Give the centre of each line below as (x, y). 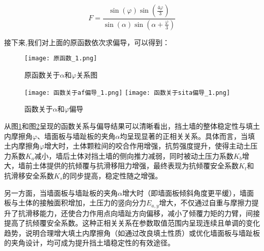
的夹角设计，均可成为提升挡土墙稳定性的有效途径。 (89, 243)
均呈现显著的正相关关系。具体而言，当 (184, 136)
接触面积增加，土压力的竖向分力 (93, 203)
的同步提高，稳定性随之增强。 (112, 175)
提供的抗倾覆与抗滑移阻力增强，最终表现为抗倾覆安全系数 (142, 166)
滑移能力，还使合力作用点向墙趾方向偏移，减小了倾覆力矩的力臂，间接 (142, 213)
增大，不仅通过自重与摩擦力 (205, 203)
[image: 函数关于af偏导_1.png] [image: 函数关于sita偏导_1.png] (127, 93)
